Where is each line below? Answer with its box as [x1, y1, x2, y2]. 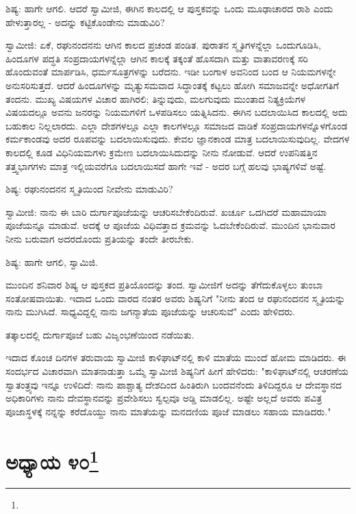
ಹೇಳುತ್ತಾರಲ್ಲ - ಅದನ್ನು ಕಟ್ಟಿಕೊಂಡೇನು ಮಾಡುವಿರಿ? [5, 14, 165, 29]
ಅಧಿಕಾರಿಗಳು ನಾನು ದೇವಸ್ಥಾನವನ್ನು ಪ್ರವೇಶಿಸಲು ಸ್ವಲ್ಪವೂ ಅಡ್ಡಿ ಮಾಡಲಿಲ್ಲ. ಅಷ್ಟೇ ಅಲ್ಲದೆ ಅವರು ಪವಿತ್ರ [5, 391, 322, 405]
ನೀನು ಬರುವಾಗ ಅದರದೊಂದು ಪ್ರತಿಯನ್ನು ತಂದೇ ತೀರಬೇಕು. [5, 231, 194, 245]
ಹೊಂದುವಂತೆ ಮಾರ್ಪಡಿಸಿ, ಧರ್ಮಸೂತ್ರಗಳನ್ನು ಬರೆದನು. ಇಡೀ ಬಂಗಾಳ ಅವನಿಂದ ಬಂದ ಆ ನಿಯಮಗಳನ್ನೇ [5, 64, 336, 79]
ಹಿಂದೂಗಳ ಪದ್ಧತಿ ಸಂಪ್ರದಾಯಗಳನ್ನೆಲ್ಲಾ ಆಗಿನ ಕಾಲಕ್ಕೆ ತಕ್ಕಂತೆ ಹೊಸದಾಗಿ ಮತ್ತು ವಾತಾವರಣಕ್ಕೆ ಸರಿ [5, 51, 308, 65]
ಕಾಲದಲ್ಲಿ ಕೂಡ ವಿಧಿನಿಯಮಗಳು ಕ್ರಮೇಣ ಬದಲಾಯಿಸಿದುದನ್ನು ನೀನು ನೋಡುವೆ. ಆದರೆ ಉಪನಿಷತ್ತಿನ [5, 145, 318, 159]
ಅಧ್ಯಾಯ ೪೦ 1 [5, 444, 99, 475]
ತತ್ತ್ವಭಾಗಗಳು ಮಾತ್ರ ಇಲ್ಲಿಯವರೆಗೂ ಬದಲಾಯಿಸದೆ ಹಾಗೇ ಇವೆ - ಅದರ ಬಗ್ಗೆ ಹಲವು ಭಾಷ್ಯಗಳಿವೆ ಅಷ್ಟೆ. [5, 158, 327, 173]
